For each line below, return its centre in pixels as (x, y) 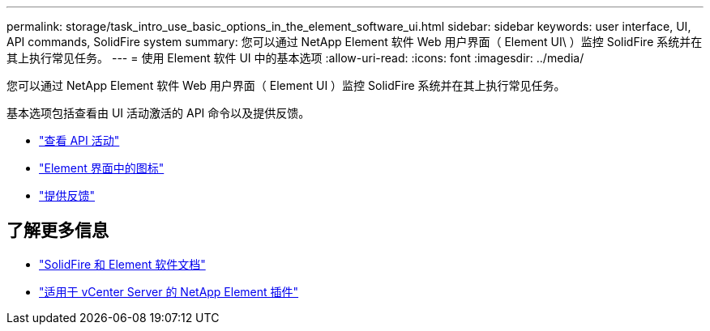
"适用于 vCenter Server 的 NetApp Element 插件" (169, 291)
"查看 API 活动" (79, 140)
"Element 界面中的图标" (102, 168)
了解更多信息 (58, 231)
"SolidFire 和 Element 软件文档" (122, 264)
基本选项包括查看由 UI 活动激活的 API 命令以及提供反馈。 (158, 113)
